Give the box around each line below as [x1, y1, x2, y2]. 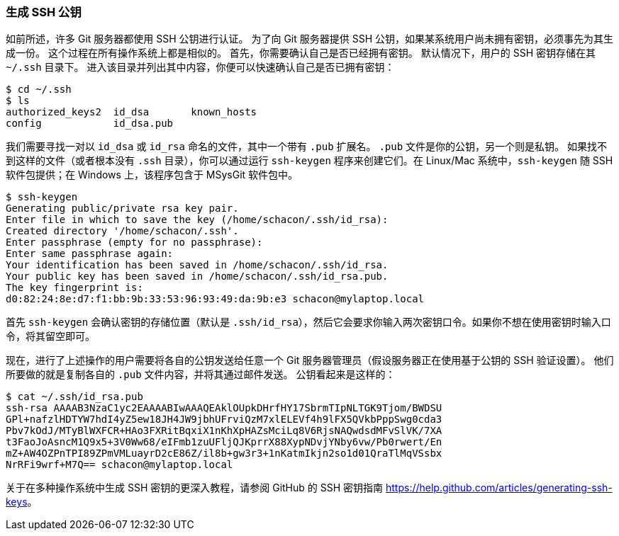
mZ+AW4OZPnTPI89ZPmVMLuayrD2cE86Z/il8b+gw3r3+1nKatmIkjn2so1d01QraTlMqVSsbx [6, 447, 442, 460]
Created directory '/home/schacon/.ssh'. [6, 225, 239, 237]
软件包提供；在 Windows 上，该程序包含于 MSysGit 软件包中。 [6, 169, 299, 181]
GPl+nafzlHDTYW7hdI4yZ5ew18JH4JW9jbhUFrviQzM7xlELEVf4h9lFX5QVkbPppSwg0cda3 [6, 414, 442, 426]
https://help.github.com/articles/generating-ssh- [385, 481, 613, 494]
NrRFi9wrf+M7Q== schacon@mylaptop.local [6, 459, 233, 471]
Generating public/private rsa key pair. [6, 203, 239, 215]
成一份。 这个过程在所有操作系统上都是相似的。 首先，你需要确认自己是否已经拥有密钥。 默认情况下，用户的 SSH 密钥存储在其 [6, 47, 596, 59]
